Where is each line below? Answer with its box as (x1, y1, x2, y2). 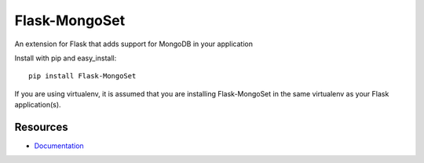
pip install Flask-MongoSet (28, 71, 137, 81)
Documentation (34, 141, 84, 150)
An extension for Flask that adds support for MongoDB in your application (14, 39, 253, 49)
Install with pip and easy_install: (14, 53, 117, 63)
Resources (14, 120, 68, 133)
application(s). (14, 100, 62, 110)
